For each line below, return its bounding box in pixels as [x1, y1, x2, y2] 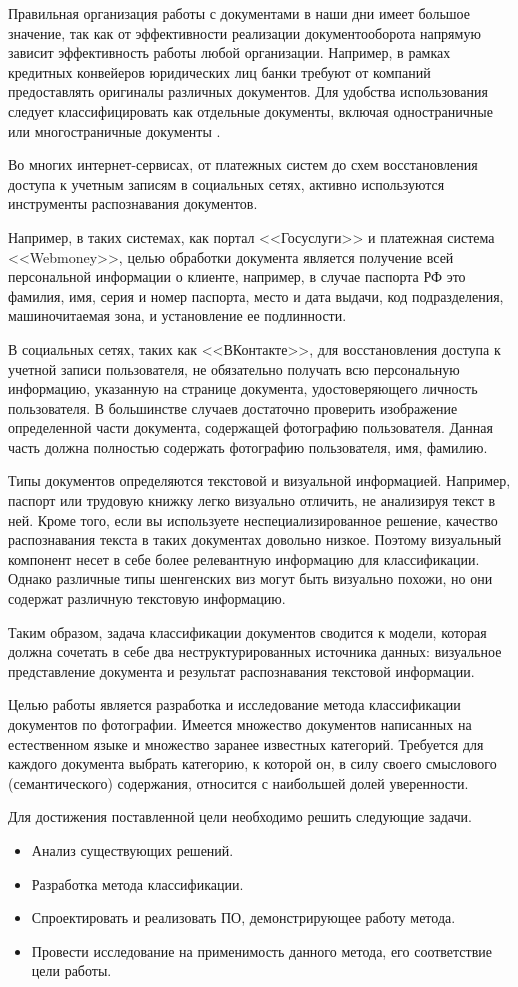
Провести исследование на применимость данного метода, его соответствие [31, 940, 493, 961]
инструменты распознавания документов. [8, 193, 258, 214]
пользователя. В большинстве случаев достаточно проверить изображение [8, 397, 458, 418]
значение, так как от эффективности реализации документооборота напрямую [8, 22, 481, 43]
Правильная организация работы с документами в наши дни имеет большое [8, 3, 470, 23]
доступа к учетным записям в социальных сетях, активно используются [8, 173, 445, 194]
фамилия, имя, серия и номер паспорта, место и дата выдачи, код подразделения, [8, 285, 504, 306]
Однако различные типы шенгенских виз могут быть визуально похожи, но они [8, 568, 493, 589]
